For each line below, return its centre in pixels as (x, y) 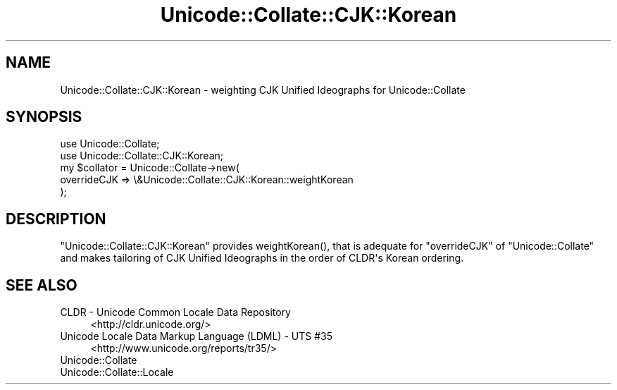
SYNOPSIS (44, 117)
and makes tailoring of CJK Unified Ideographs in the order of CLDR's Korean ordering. (262, 258)
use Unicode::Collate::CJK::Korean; (142, 156)
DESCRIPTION (56, 219)
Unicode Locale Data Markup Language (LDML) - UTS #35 (196, 336)
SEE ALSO (42, 285)
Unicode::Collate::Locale (117, 372)
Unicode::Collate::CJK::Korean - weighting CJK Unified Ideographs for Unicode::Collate (263, 90)
